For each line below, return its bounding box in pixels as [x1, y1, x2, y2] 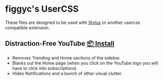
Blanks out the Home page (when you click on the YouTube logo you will [12, 60, 158, 66]
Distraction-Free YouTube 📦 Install [5, 40, 115, 48]
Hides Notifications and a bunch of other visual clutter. [12, 70, 122, 76]
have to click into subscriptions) [12, 65, 77, 71]
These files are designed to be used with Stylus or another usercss [5, 20, 140, 25]
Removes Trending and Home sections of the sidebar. [12, 55, 121, 60]
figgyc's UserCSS [5, 3, 79, 15]
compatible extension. [5, 24, 50, 30]
